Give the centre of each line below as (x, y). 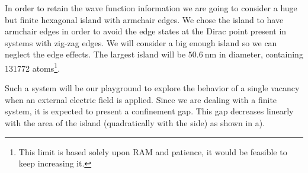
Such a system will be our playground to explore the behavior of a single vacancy (152, 88)
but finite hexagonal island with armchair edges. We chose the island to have (144, 19)
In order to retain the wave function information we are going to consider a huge (151, 8)
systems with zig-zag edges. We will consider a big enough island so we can (141, 42)
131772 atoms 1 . (33, 67)
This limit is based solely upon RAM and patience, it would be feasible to (153, 151)
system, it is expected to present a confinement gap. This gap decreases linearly (149, 111)
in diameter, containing (261, 54)
